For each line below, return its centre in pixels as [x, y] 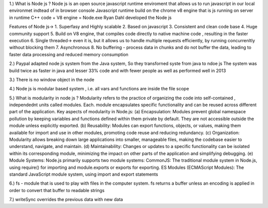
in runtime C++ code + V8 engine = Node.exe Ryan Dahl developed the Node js [90, 17]
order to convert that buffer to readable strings [57, 190]
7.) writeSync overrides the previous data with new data [66, 200]
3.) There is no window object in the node [52, 79]
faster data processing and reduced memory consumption [69, 54]
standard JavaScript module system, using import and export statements [84, 174]
